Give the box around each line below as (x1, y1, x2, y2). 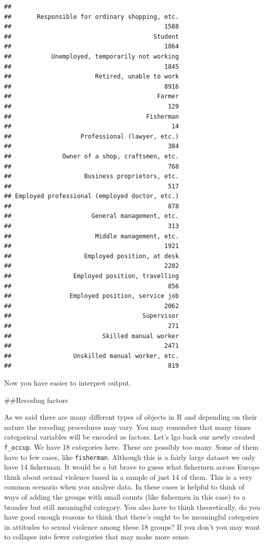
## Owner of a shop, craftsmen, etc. (4, 152, 179, 160)
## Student (4, 33, 179, 40)
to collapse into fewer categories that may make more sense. (4, 531, 191, 542)
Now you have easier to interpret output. (4, 377, 131, 388)
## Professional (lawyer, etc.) (4, 132, 179, 140)
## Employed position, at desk (4, 252, 179, 260)
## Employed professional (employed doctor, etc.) (4, 193, 179, 200)
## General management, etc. (4, 212, 179, 220)
